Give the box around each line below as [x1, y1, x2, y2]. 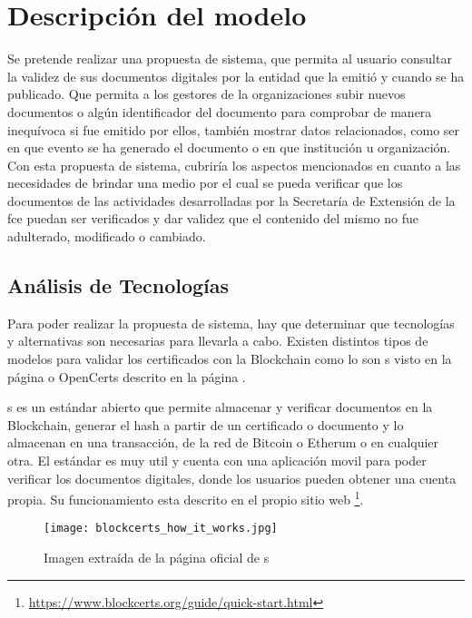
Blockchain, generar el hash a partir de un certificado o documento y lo [7, 415, 404, 434]
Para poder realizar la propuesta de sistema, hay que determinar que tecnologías [7, 313, 455, 332]
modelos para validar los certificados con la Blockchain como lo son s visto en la [7, 349, 452, 368]
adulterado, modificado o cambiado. [7, 227, 206, 246]
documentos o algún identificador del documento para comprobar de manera [7, 102, 432, 121]
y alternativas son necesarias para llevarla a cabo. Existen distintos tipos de [7, 331, 428, 350]
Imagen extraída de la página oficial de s [44, 548, 270, 567]
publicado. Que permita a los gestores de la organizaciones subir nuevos [7, 84, 406, 103]
